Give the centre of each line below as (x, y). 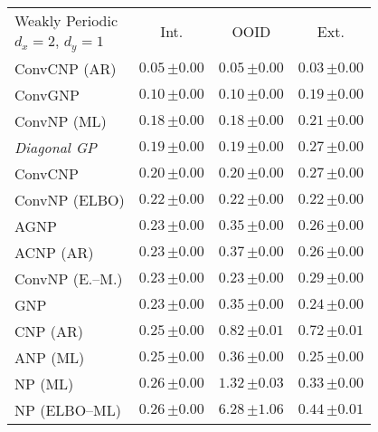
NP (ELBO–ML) (68, 409)
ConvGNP (47, 94)
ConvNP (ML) (61, 120)
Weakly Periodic (66, 20)
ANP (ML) (50, 357)
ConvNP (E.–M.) (69, 278)
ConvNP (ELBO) (70, 199)
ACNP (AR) (54, 252)
